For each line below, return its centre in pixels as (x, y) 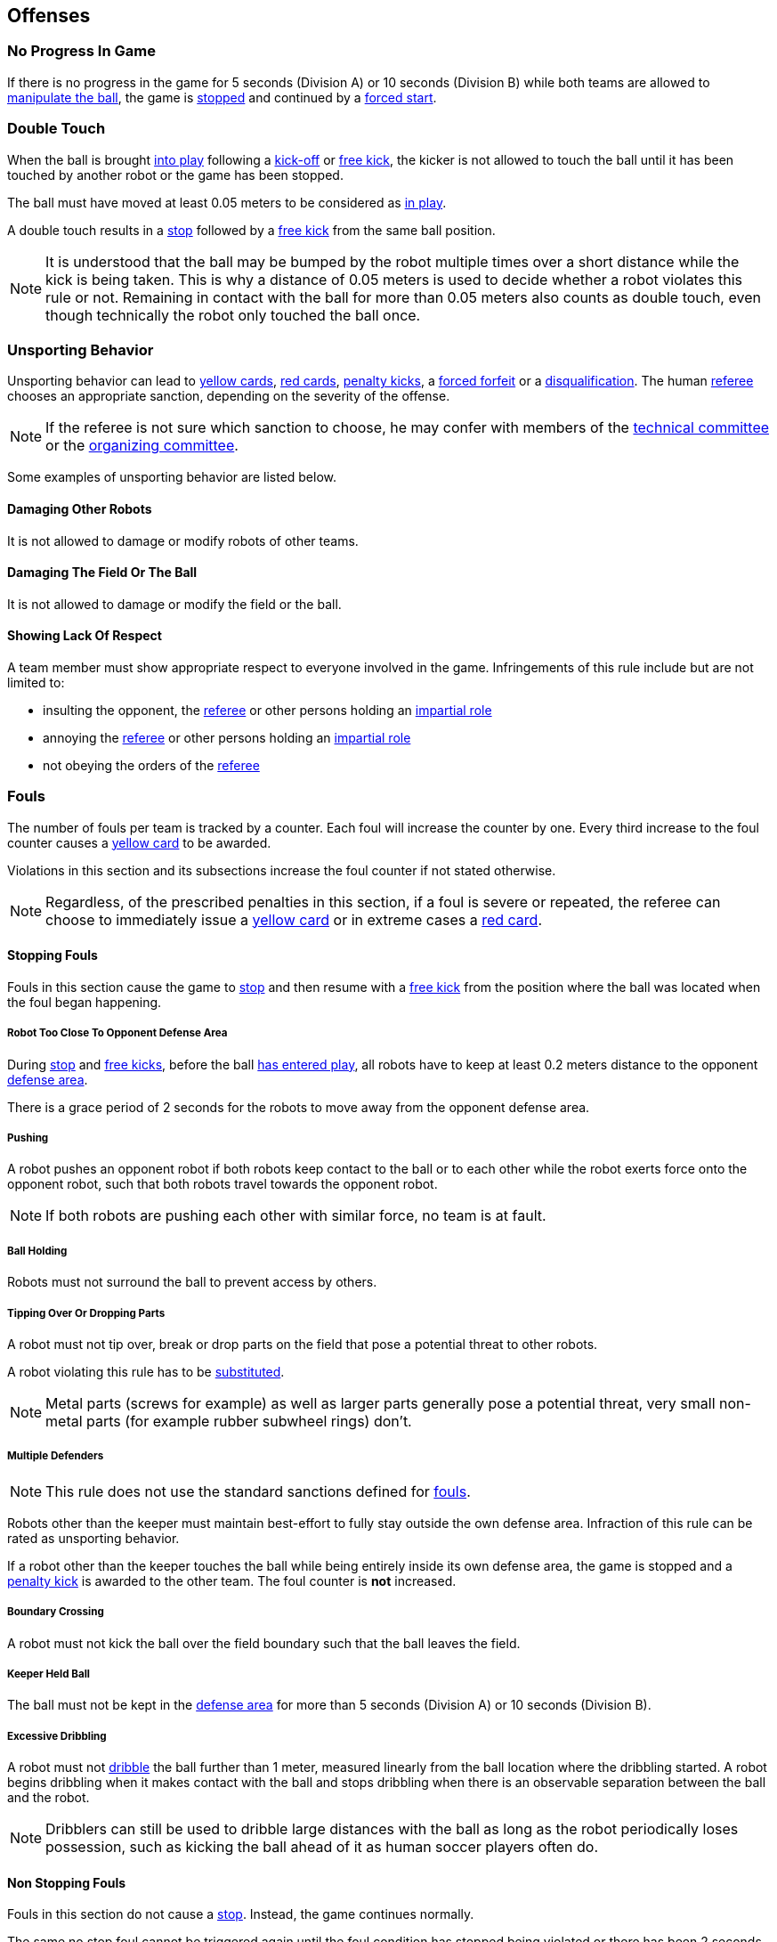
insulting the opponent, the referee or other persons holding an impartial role (267, 710)
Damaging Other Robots (80, 508)
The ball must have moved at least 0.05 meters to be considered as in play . (227, 202)
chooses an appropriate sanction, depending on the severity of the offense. (229, 396)
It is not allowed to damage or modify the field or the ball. (174, 604)
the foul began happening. (85, 1002)
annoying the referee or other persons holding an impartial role (227, 737)
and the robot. (49, 1798)
